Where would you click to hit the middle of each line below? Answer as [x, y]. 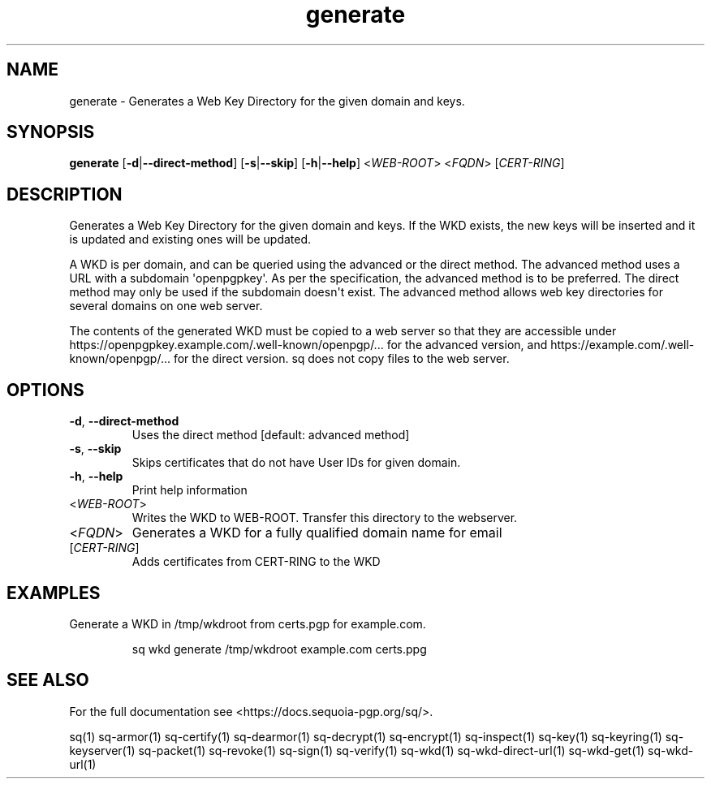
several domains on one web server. [166, 306]
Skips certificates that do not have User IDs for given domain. [296, 463]
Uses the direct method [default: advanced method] [271, 435]
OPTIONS [45, 390]
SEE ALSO [48, 680]
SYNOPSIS [51, 132]
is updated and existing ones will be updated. [190, 239]
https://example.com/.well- [623, 345]
